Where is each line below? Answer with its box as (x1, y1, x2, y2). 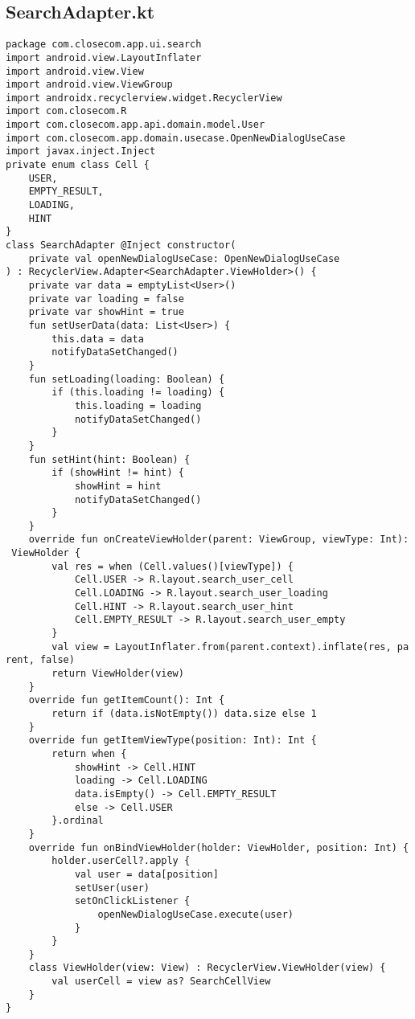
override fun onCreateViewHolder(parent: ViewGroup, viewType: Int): (28, 534, 409, 546)
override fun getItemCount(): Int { (28, 694, 225, 706)
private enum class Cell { (6, 159, 150, 171)
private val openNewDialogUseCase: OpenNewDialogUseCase (28, 252, 340, 264)
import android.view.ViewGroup (6, 79, 173, 91)
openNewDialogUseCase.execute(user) (97, 908, 294, 920)
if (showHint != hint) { (51, 467, 184, 479)
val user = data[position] (74, 868, 219, 880)
